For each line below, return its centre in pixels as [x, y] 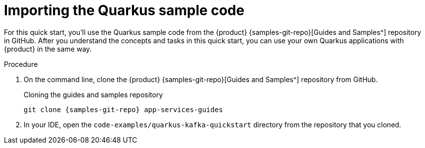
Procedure [21, 64]
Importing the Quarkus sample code [124, 10]
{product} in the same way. [48, 49]
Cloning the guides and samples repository [93, 94]
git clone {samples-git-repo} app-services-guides [123, 109]
